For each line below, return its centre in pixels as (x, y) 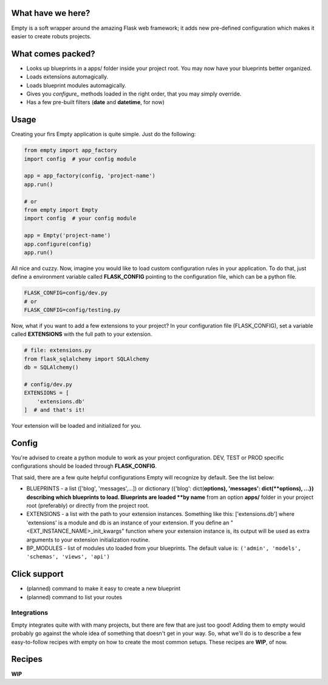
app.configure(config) (58, 244)
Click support (37, 574)
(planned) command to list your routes (74, 597)
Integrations (30, 613)
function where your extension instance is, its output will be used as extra (217, 531)
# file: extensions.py (58, 350)
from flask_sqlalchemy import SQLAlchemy (87, 359)
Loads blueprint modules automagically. (77, 85)
